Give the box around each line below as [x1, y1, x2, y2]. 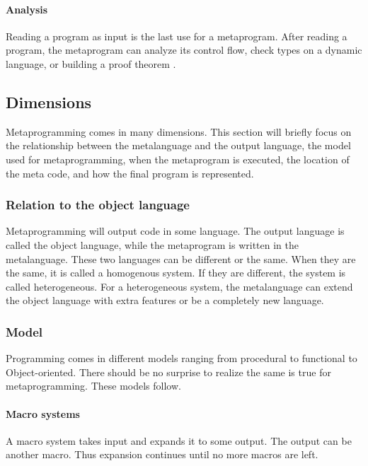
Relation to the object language [6, 196, 190, 214]
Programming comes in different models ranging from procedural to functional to [6, 351, 357, 366]
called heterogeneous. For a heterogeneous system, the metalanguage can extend [6, 279, 353, 293]
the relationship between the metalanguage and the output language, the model [6, 138, 351, 153]
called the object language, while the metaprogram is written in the [6, 237, 299, 252]
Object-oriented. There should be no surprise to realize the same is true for [6, 364, 331, 379]
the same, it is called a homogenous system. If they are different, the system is [6, 265, 346, 280]
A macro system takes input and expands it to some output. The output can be [6, 433, 352, 448]
